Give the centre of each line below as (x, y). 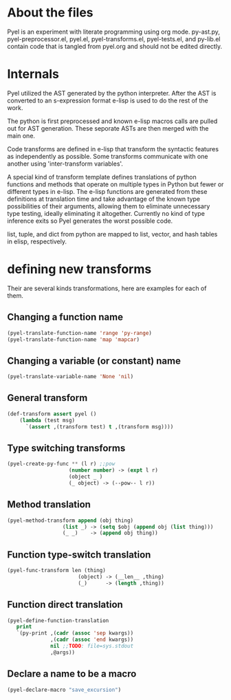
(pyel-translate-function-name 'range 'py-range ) (80, 333)
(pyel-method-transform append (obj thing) (70, 521)
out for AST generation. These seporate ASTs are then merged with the (108, 128)
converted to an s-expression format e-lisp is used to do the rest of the (108, 100)
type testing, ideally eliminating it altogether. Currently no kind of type (106, 213)
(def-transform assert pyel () (52, 414)
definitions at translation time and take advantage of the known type (104, 199)
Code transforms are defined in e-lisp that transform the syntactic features (113, 149)
